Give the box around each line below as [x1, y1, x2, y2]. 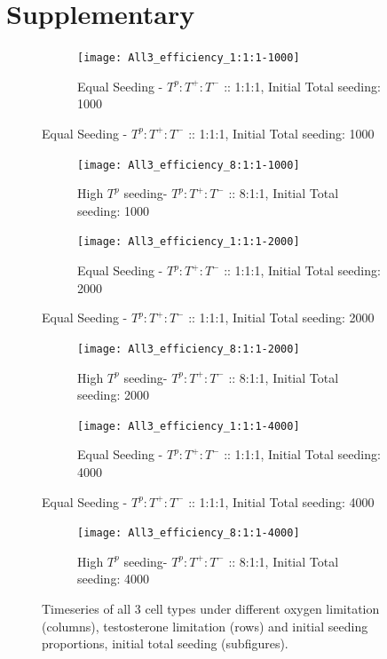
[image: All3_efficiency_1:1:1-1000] [77, 52, 300, 65]
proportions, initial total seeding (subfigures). [42, 634, 288, 653]
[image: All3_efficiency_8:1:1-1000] [77, 158, 300, 171]
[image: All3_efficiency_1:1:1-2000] [77, 235, 300, 249]
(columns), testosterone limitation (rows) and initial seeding [42, 616, 368, 635]
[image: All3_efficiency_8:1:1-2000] [77, 342, 300, 355]
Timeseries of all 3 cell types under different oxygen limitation [42, 599, 380, 617]
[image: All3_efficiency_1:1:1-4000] [77, 419, 300, 433]
